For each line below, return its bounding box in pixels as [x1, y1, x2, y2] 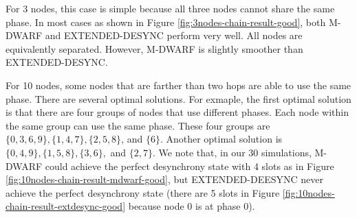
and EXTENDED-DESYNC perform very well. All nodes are [45, 28, 303, 43]
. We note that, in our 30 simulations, [153, 145, 312, 159]
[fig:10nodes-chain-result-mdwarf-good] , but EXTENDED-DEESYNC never [6, 172, 323, 186]
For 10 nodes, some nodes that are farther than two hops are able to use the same [6, 77, 351, 92]
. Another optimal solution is [160, 132, 283, 146]
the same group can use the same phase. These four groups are [6, 118, 270, 132]
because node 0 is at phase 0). [128, 199, 255, 213]
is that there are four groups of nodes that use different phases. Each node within [6, 105, 349, 119]
